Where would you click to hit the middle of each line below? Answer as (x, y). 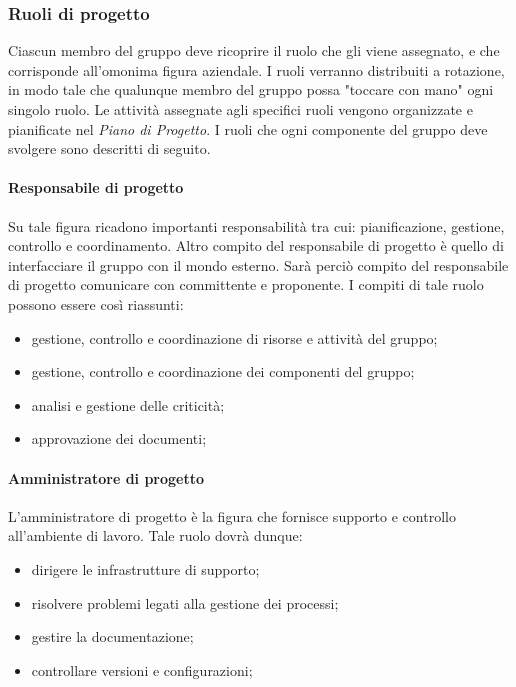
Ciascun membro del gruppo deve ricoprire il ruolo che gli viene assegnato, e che (254, 50)
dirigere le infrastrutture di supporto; (145, 568)
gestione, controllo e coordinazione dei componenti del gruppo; (223, 371)
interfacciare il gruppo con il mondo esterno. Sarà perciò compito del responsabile (258, 264)
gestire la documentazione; (112, 636)
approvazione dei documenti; (119, 438)
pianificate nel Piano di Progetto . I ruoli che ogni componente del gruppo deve (248, 128)
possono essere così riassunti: (96, 303)
